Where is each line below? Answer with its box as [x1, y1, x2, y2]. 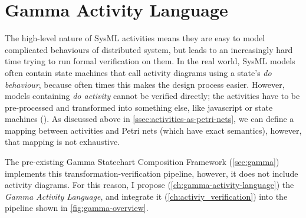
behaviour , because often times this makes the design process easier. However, [5, 78, 285, 90]
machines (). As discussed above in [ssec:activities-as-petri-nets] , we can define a [5, 113, 294, 125]
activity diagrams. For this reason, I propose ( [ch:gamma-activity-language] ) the [5, 179, 294, 191]
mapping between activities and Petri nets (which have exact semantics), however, [5, 124, 302, 136]
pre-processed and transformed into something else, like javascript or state [5, 101, 273, 113]
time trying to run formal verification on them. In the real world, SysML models [5, 55, 295, 67]
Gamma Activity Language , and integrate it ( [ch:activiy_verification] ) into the [5, 190, 288, 202]
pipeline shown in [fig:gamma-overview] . [5, 202, 149, 214]
